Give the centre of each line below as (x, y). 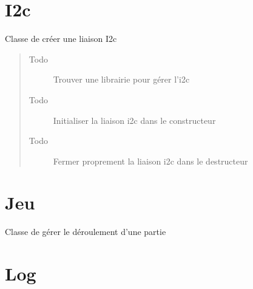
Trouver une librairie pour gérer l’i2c (121, 79)
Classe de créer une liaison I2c (61, 39)
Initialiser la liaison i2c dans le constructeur (134, 120)
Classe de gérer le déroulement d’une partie (86, 232)
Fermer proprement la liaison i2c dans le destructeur (150, 161)
